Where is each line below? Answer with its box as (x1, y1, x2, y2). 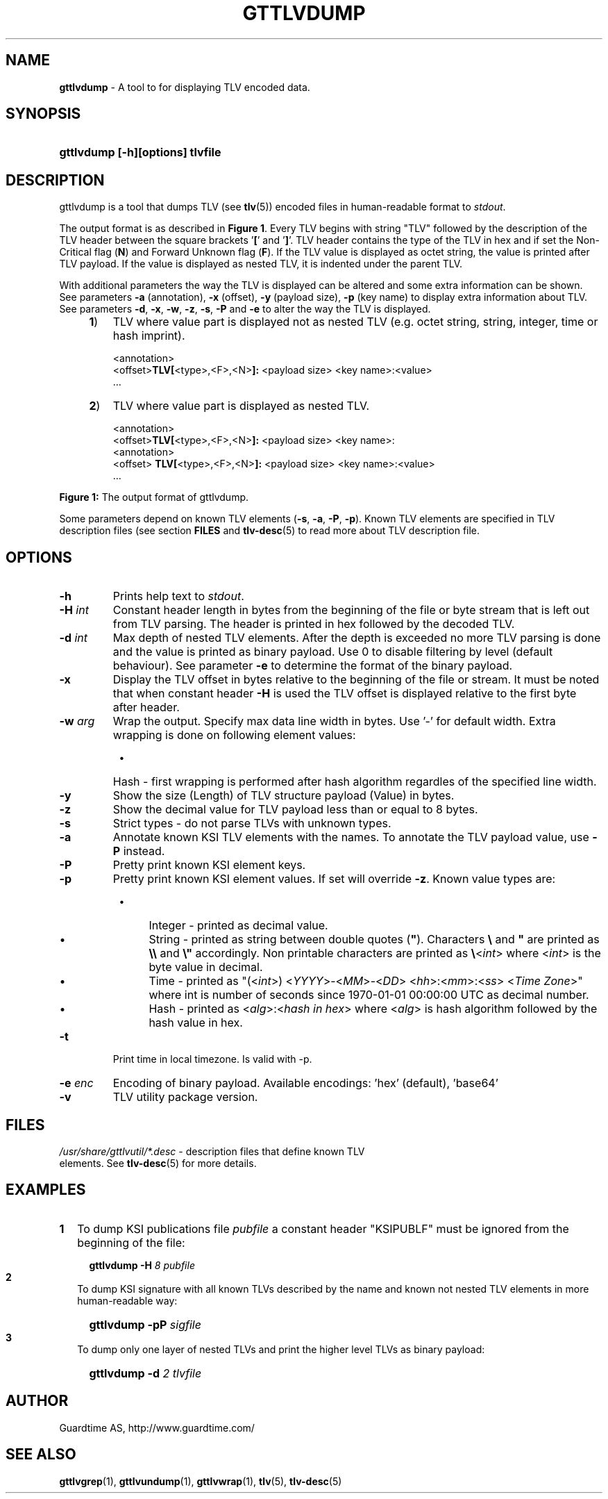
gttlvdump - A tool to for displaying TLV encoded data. (59, 81, 310, 93)
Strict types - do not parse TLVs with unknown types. (112, 816, 391, 831)
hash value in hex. (149, 1016, 243, 1030)
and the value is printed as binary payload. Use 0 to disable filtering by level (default (112, 645, 553, 659)
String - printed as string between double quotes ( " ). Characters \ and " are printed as (149, 932, 600, 947)
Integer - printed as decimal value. (149, 918, 328, 933)
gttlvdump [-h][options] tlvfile (59, 145, 221, 160)
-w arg (59, 714, 95, 729)
